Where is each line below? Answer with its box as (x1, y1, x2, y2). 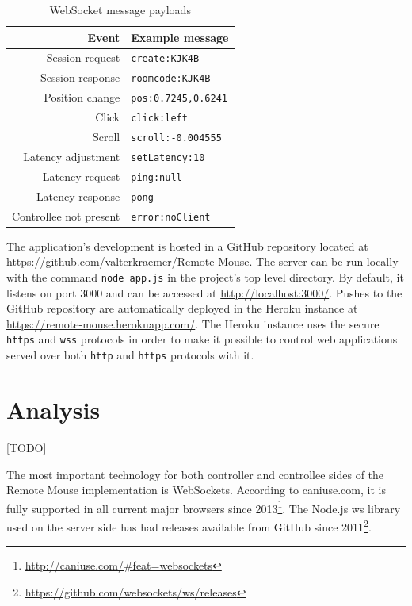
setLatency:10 (131, 151, 205, 163)
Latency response (36, 187, 120, 204)
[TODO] (6, 439, 47, 455)
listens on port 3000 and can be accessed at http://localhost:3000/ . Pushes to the (6, 284, 402, 301)
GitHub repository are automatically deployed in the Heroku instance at (6, 300, 358, 316)
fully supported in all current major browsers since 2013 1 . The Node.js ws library (6, 497, 401, 516)
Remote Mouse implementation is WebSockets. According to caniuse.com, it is (6, 481, 386, 498)
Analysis (6, 393, 101, 425)
